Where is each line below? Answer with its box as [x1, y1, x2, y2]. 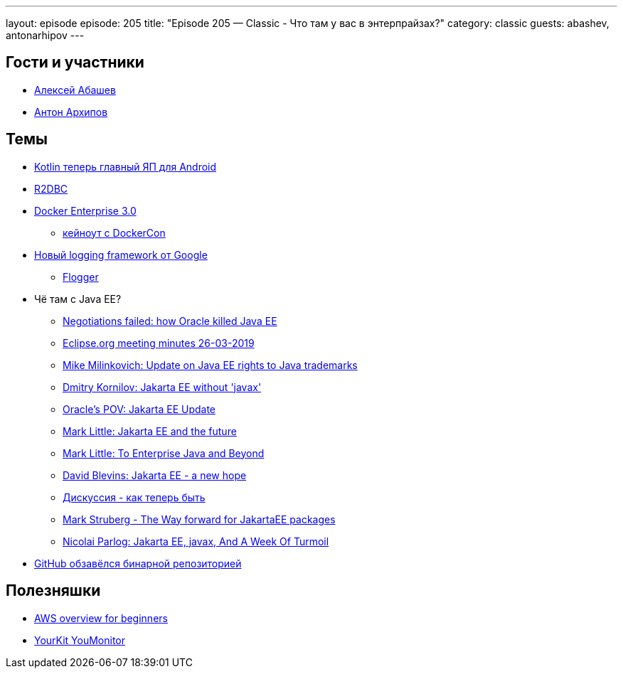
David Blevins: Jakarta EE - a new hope [63, 469, 247, 481]
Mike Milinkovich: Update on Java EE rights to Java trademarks [63, 358, 358, 371]
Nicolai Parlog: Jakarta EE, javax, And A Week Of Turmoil [63, 535, 329, 547]
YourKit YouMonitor [34, 633, 126, 646]
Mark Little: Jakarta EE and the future [63, 424, 237, 437]
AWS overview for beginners [34, 611, 168, 624]
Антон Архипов [34, 105, 108, 118]
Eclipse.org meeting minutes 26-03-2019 [63, 336, 255, 349]
